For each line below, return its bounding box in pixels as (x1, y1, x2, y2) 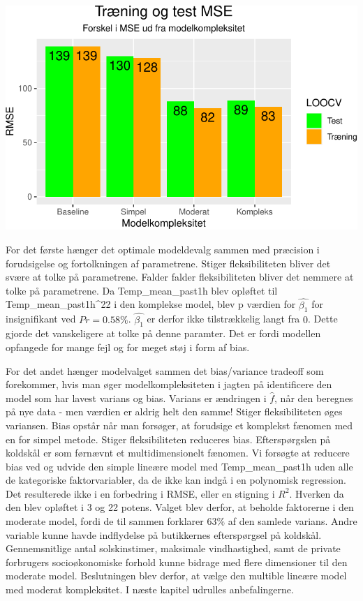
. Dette (308, 311, 338, 326)
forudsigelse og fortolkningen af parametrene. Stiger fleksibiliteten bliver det (6, 255, 331, 270)
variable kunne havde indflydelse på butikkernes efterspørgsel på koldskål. (6, 527, 322, 542)
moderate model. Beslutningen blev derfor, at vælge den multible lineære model (6, 568, 347, 583)
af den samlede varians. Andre (228, 514, 357, 528)
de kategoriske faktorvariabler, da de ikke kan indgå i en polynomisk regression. (6, 473, 346, 487)
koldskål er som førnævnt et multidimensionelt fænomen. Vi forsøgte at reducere (6, 445, 350, 460)
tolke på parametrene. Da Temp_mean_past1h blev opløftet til (6, 283, 278, 297)
